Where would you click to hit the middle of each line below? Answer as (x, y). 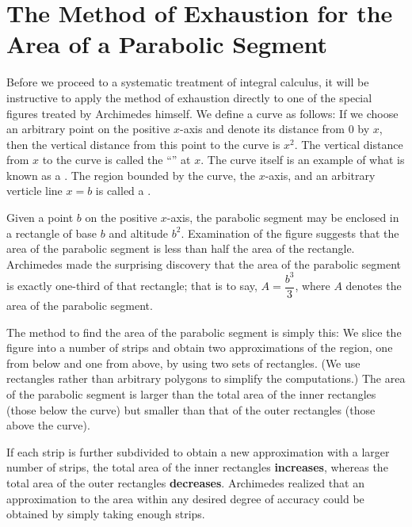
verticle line (34, 191)
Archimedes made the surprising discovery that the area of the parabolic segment (204, 263)
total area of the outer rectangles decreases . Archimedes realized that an (185, 482)
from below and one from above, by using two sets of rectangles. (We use (183, 363)
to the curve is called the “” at (116, 160)
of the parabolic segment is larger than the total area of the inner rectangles (191, 393)
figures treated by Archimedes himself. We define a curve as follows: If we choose (202, 113)
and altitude (139, 233)
